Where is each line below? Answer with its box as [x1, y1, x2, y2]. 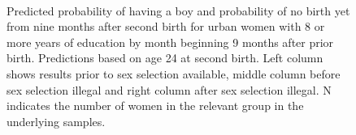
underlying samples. [7, 112, 106, 129]
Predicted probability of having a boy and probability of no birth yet [7, 2, 350, 19]
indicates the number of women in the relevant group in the [7, 97, 304, 114]
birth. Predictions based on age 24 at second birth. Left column [7, 49, 323, 66]
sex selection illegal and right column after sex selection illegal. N [7, 81, 332, 98]
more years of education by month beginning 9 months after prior [7, 33, 334, 50]
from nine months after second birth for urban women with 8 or [7, 18, 325, 35]
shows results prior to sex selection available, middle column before [7, 65, 341, 82]
